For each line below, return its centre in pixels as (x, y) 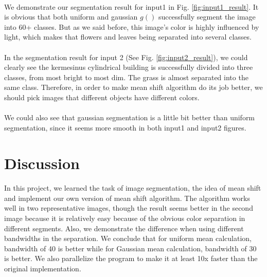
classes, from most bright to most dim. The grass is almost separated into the (126, 77)
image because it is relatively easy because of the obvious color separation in (125, 218)
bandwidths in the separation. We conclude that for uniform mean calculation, (128, 238)
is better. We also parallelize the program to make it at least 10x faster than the (131, 258)
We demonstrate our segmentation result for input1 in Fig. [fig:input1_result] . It (131, 6)
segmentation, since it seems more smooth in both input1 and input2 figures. (125, 127)
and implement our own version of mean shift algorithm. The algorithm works (127, 198)
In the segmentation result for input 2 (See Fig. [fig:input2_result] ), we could (126, 57)
